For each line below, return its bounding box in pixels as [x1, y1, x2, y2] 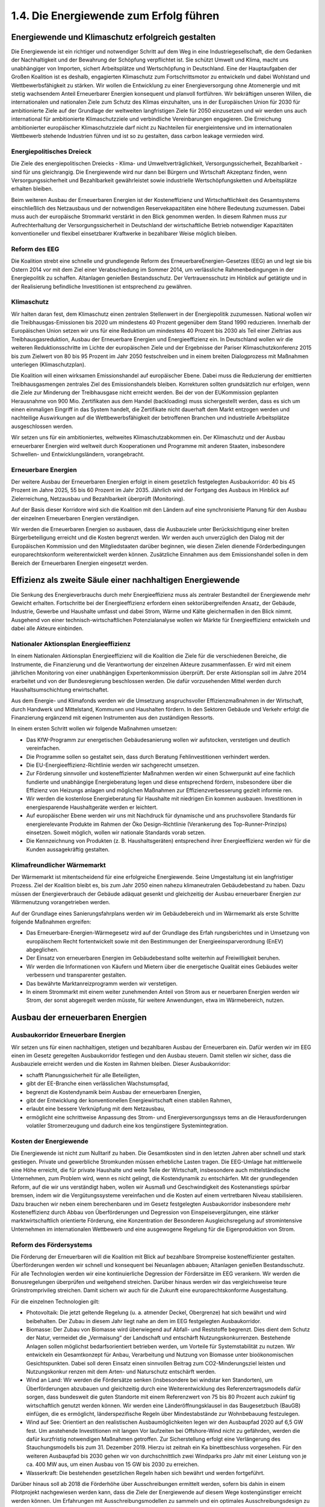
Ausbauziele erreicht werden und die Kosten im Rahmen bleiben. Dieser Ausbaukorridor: [11, 1060, 231, 1068]
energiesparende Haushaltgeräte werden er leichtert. [26, 804, 158, 811]
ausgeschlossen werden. [11, 423, 73, 430]
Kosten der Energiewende [11, 1137, 88, 1145]
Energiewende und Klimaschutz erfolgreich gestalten [11, 32, 216, 42]
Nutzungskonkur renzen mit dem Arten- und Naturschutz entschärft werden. [26, 1368, 217, 1375]
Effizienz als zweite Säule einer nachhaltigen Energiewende [11, 575, 240, 585]
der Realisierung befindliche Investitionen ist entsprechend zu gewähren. [11, 283, 193, 290]
